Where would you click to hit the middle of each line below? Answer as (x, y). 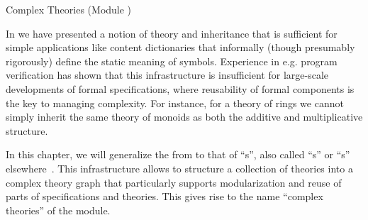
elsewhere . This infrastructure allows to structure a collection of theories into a (179, 168)
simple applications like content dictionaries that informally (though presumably (180, 47)
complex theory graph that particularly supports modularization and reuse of (174, 182)
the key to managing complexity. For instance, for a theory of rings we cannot (175, 103)
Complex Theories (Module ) (69, 9)
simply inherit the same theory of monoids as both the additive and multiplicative (184, 117)
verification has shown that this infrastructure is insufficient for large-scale (167, 75)
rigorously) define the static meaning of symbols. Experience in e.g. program (172, 61)
